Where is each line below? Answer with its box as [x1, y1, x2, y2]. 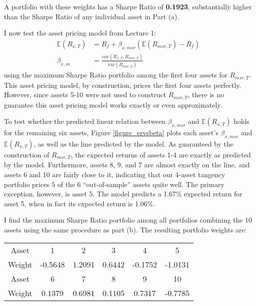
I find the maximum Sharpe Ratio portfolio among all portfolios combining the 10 [4, 215, 252, 225]
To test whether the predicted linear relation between [4, 116, 166, 126]
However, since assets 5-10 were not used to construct [4, 89, 166, 100]
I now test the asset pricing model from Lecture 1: [4, 28, 156, 38]
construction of [4, 149, 49, 159]
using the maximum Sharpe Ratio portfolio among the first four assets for [4, 70, 228, 80]
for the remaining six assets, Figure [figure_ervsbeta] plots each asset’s [4, 127, 218, 138]
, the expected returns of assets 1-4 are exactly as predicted [71, 149, 251, 159]
